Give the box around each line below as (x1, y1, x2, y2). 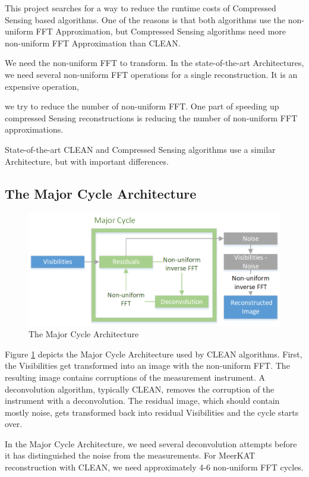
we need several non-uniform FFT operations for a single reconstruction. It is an (5, 68, 298, 80)
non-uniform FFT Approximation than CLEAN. (5, 36, 181, 49)
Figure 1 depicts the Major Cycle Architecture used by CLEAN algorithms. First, (5, 347, 302, 360)
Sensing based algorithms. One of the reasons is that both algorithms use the (5, 13, 286, 26)
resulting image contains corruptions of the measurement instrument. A (5, 371, 266, 383)
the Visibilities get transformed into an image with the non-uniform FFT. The (5, 359, 290, 372)
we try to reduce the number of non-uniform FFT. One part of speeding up (5, 100, 279, 112)
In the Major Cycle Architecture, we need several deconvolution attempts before (5, 437, 297, 450)
